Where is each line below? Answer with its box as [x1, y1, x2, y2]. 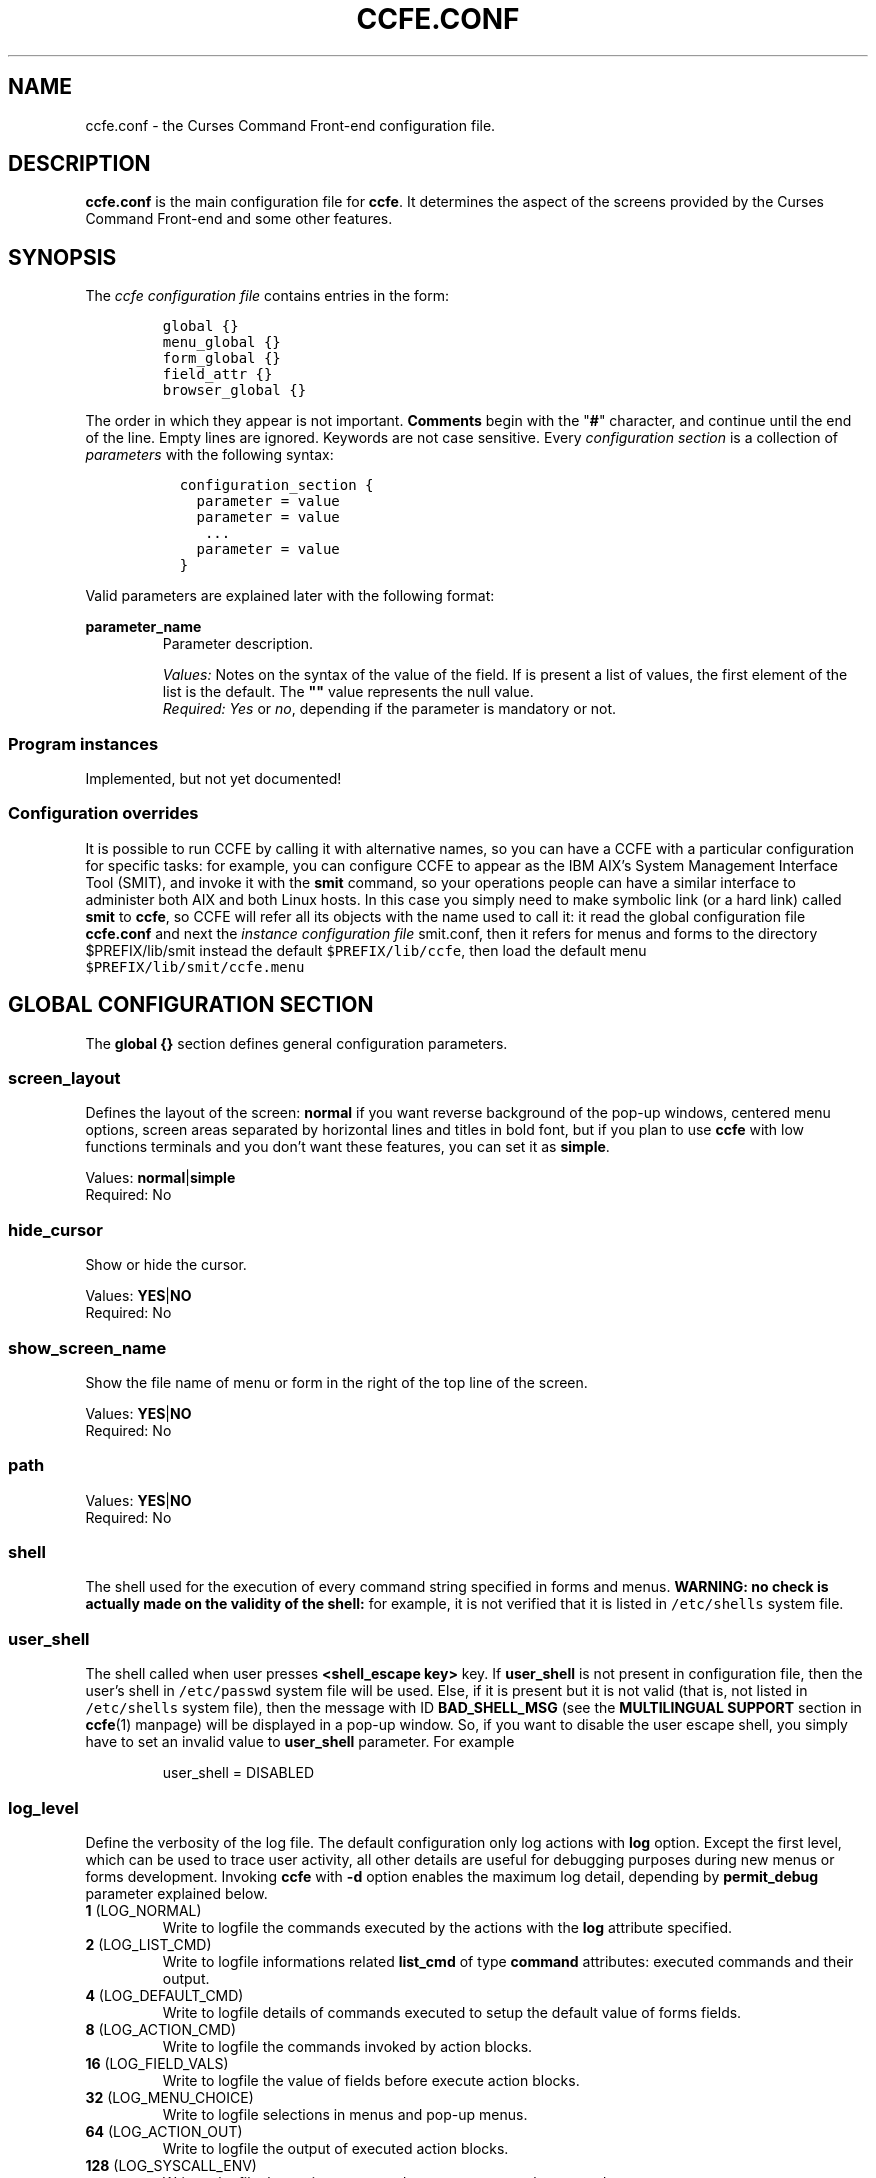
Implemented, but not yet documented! [85, 770, 342, 788]
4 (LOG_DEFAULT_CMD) [85, 1986, 244, 2004]
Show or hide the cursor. [85, 1256, 247, 1274]
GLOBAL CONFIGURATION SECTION [8, 992, 374, 1018]
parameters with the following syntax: [85, 446, 334, 464]
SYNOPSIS [8, 244, 117, 270]
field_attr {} [162, 366, 273, 383]
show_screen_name [8, 1337, 167, 1358]
